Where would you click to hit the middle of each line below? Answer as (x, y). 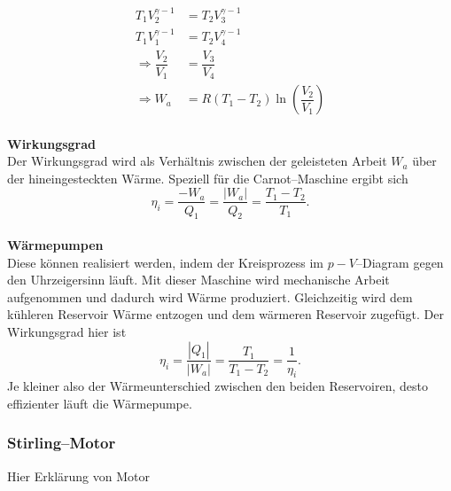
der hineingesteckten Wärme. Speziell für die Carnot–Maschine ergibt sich (208, 178)
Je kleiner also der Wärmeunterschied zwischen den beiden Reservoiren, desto (218, 386)
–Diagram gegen (400, 262)
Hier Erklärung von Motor (78, 475)
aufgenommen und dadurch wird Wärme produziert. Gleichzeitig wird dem (210, 296)
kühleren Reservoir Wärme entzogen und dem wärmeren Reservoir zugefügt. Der (225, 314)
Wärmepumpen (55, 244)
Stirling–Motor (62, 443)
